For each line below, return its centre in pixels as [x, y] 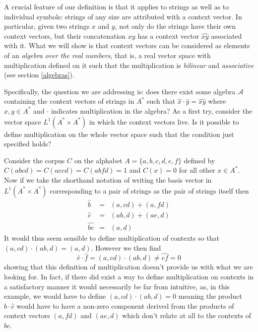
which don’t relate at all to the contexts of [187, 315]
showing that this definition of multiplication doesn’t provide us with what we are [129, 267]
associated [226, 35]
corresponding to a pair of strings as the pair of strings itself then [149, 190]
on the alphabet [98, 160]
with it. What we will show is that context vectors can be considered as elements [127, 45]
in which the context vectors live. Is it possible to [164, 121]
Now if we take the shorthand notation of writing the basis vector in [108, 179]
